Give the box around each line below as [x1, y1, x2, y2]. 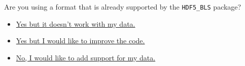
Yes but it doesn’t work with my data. [16, 18, 135, 29]
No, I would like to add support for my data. [16, 52, 156, 62]
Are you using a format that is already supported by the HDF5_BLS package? [4, 2, 241, 12]
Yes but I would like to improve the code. [16, 35, 145, 46]
